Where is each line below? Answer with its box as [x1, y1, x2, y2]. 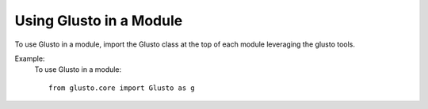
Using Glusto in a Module [14, 12, 183, 29]
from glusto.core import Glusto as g [48, 83, 196, 92]
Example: [14, 54, 45, 63]
